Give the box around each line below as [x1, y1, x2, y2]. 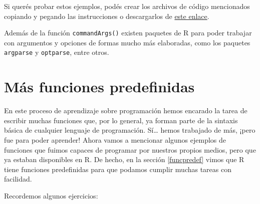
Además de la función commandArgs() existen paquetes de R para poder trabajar [4, 27, 252, 38]
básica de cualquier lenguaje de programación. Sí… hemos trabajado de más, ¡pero [4, 125, 255, 135]
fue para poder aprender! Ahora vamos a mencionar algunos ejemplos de [4, 135, 226, 145]
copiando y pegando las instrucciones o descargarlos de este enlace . [4, 10, 209, 21]
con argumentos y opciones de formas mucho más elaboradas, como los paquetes [4, 37, 250, 47]
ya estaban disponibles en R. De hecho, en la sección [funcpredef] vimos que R [4, 154, 244, 165]
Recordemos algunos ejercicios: [4, 190, 98, 201]
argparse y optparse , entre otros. [4, 47, 109, 57]
